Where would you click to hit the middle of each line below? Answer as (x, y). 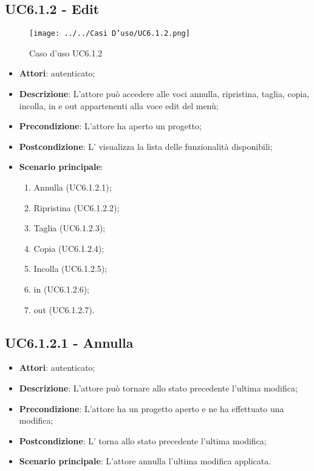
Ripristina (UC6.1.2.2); (77, 207)
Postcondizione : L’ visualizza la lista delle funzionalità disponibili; (146, 146)
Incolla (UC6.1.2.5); (70, 269)
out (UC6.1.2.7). (64, 309)
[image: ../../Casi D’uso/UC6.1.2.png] (110, 34)
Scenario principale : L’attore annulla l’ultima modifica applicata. (145, 461)
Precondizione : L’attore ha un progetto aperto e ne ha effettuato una (152, 408)
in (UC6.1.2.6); (61, 289)
